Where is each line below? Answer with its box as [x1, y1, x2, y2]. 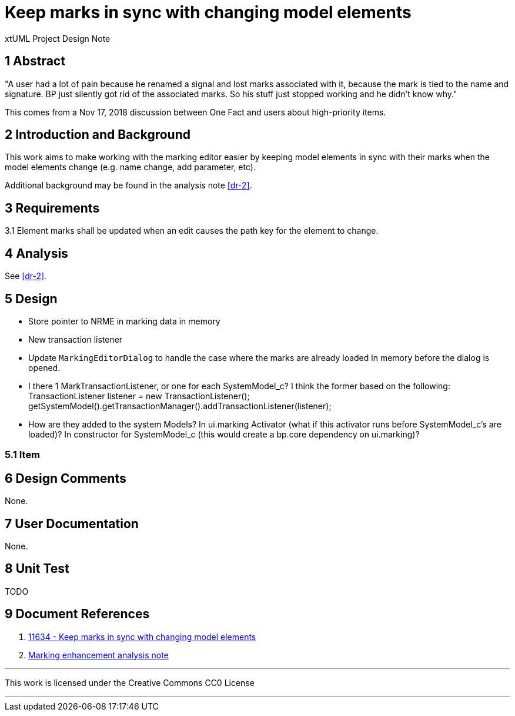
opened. [28, 362, 61, 373]
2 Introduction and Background [5, 127, 190, 142]
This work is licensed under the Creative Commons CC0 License [5, 677, 255, 688]
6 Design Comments [5, 470, 126, 486]
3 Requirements [5, 200, 100, 216]
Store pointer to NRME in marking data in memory [28, 316, 220, 326]
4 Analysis [5, 246, 68, 261]
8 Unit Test [5, 561, 69, 576]
